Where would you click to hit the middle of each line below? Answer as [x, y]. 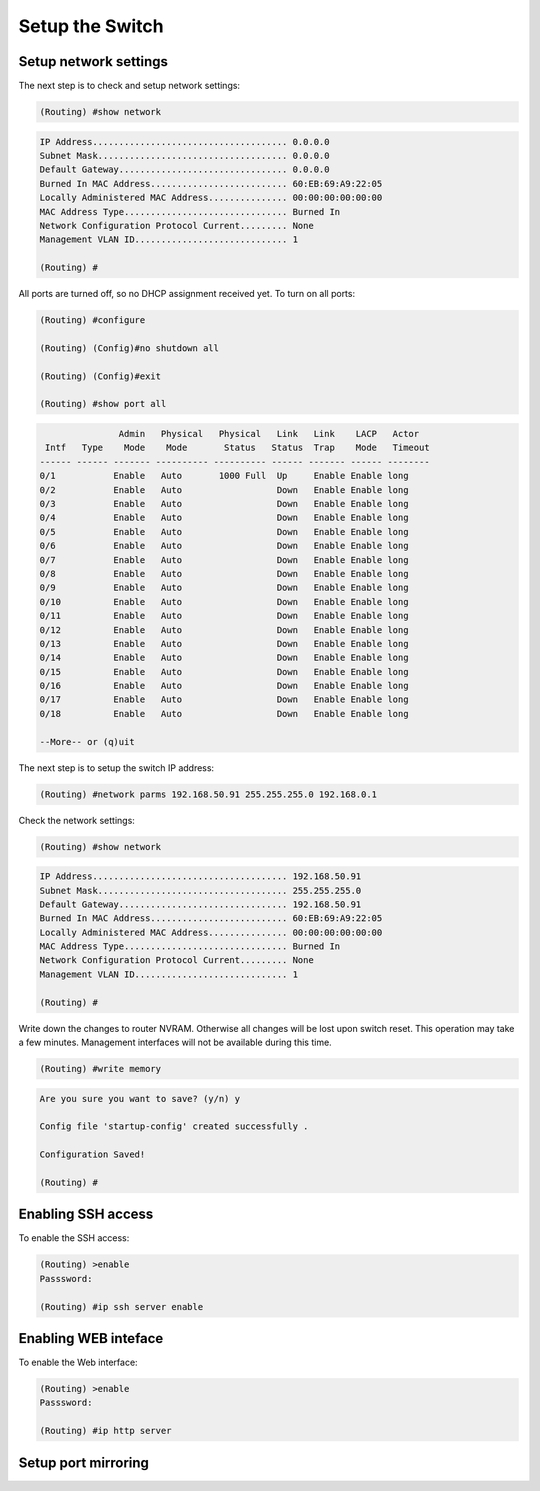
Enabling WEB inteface [91, 1338]
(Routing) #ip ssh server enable [121, 1306]
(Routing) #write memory [100, 1069]
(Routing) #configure [92, 320]
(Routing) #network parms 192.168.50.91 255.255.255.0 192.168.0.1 [208, 794]
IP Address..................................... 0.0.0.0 [184, 141]
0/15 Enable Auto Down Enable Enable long [224, 671]
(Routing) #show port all [103, 404]
